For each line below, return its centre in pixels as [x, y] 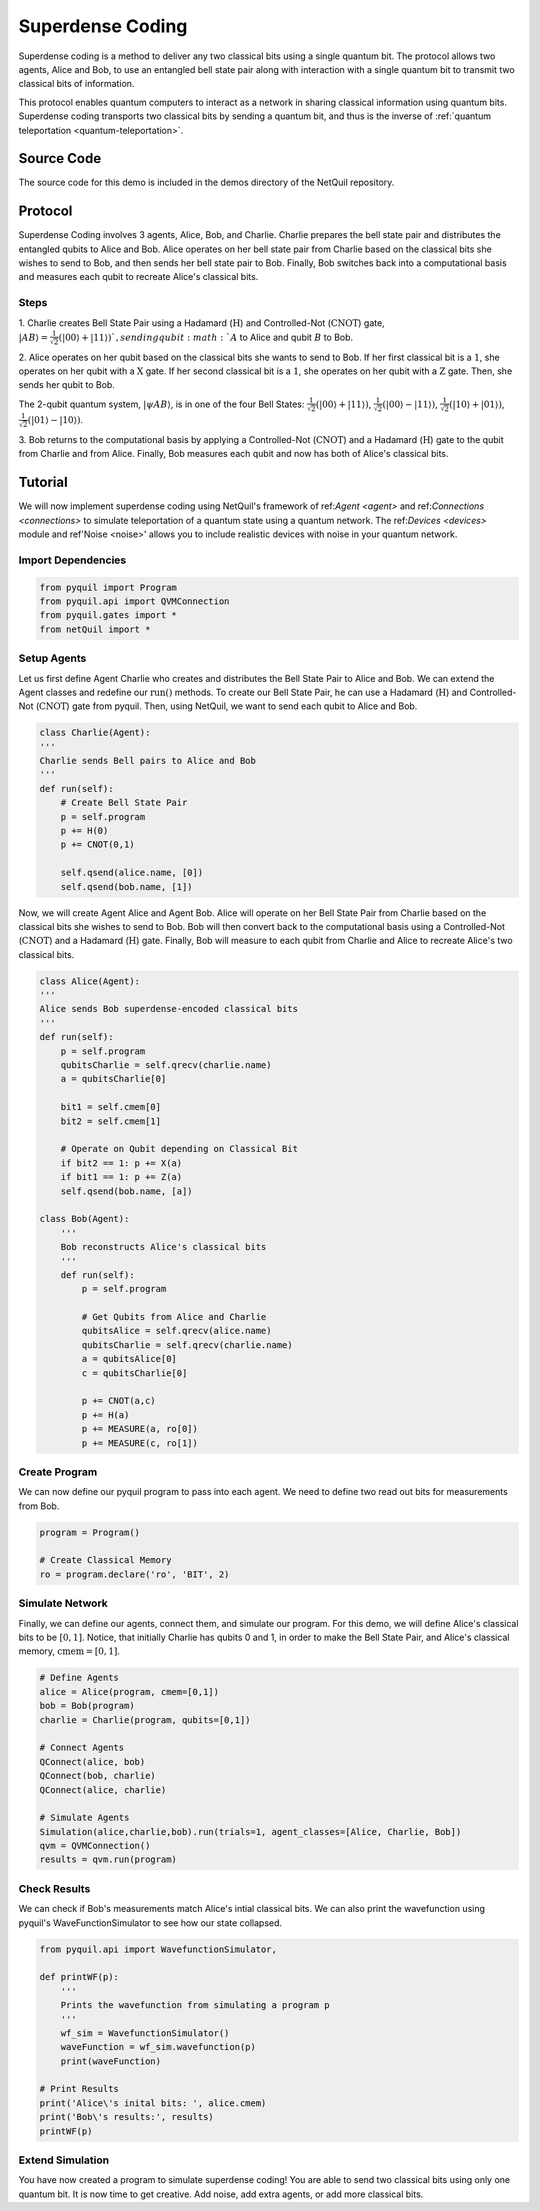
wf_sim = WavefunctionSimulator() [145, 2033]
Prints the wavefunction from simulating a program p [195, 2005]
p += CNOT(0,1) [97, 844]
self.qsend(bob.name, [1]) [127, 886]
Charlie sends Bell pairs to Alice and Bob [148, 761]
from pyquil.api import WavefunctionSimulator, [158, 1949]
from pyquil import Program [108, 587]
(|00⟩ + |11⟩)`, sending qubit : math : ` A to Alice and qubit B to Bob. [206, 337]
